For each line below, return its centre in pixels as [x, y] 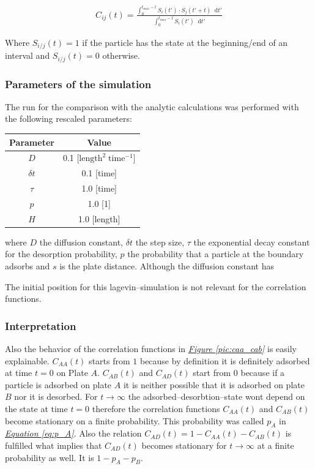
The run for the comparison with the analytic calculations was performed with [152, 106]
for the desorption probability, [61, 254]
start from [212, 373]
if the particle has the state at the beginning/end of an [185, 42]
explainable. [27, 360]
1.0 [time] [99, 188]
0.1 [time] [99, 173]
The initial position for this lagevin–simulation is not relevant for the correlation [156, 286]
